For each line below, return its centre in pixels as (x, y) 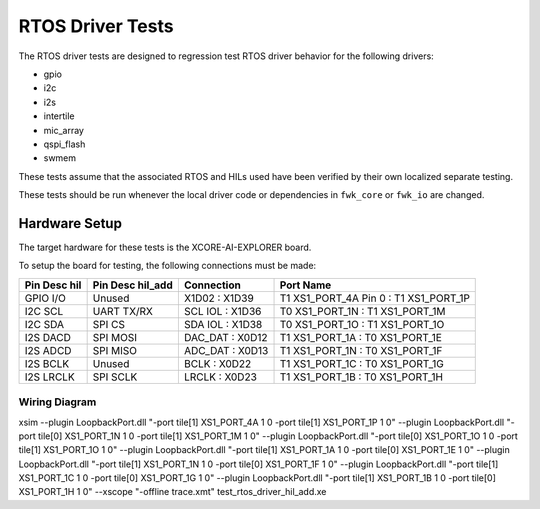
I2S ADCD (48, 350)
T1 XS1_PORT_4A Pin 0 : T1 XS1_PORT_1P (374, 298)
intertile (59, 116)
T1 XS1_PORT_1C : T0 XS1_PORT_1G (361, 363)
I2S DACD (48, 337)
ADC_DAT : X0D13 (226, 350)
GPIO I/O (45, 298)
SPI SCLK (115, 377)
